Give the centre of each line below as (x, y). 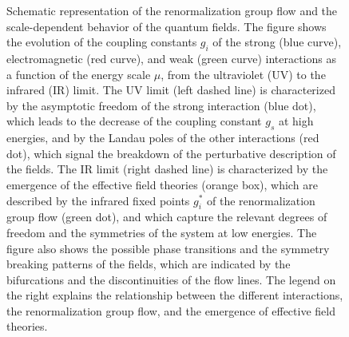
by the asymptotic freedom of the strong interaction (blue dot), (161, 105)
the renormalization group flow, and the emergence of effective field (171, 310)
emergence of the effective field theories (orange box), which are (162, 184)
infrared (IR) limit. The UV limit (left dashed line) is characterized (171, 90)
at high (296, 121)
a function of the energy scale (79, 74)
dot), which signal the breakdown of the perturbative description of (171, 153)
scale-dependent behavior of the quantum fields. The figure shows (167, 26)
